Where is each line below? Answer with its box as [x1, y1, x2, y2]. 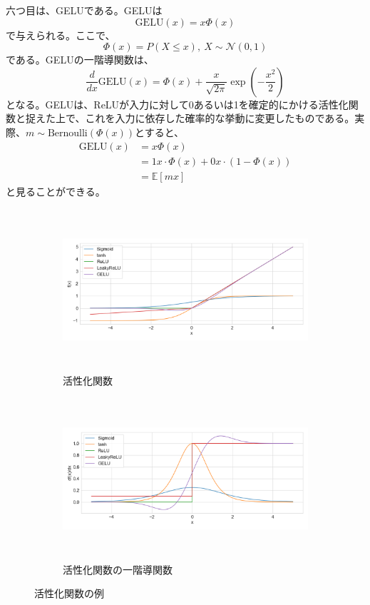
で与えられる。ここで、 [6, 27, 115, 42]
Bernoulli [47, 128, 88, 138]
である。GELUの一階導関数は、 [6, 52, 154, 67]
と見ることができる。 [6, 183, 106, 198]
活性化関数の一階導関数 [63, 561, 173, 576]
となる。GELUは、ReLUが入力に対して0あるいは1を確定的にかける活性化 [6, 96, 349, 111]
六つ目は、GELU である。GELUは [6, 3, 163, 17]
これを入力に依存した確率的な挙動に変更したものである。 [85, 111, 355, 126]
